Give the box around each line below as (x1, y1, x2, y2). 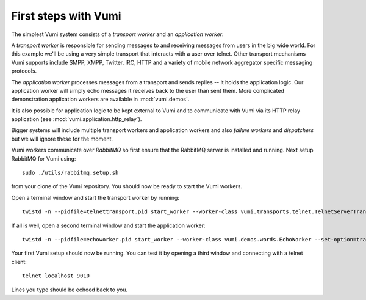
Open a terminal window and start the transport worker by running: (11, 194, 180, 201)
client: (11, 258, 27, 265)
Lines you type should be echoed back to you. (11, 286, 128, 293)
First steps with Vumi (11, 9, 121, 23)
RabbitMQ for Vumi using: (11, 155, 76, 162)
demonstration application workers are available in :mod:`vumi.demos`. (11, 95, 190, 103)
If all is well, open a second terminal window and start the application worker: (11, 222, 206, 229)
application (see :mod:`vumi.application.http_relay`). (11, 115, 142, 123)
